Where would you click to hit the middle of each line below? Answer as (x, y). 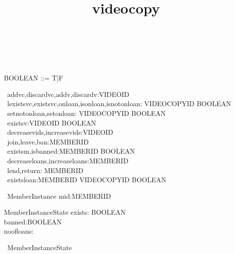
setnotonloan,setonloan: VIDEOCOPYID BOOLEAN (86, 113)
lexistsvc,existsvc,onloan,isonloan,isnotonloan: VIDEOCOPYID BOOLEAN (119, 103)
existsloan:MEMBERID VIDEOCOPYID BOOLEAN (87, 180)
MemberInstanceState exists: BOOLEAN (65, 212)
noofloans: (19, 231)
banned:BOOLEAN (33, 221)
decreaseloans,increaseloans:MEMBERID (68, 160)
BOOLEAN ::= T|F (34, 78)
